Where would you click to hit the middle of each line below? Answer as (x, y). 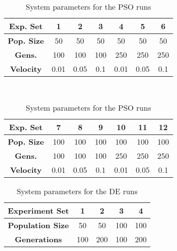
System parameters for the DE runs (77, 191)
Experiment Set (39, 210)
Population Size (38, 225)
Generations (38, 239)
